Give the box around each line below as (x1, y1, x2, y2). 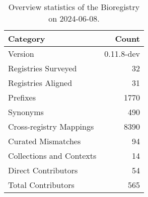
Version (8, 48, 34, 59)
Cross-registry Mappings (8, 121, 94, 132)
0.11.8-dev (104, 48, 140, 59)
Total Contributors (8, 179, 75, 190)
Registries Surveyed (8, 62, 77, 74)
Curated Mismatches (8, 135, 81, 147)
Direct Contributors (8, 164, 78, 176)
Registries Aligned (8, 77, 72, 88)
